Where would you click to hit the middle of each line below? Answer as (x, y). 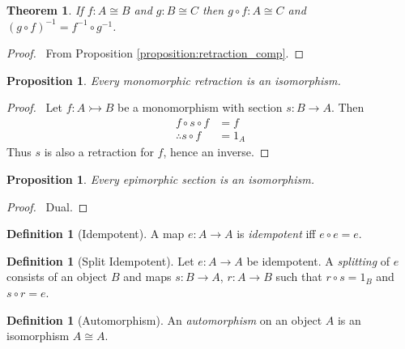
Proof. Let (34, 107)
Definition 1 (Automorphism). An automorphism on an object (164, 319)
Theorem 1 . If (45, 10)
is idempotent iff (276, 234)
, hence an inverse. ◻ (216, 152)
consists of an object (57, 277)
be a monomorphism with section (200, 107)
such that (299, 277)
